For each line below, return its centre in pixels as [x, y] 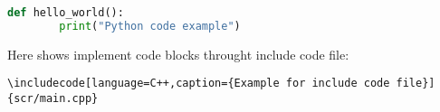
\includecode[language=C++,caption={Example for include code [199, 84]
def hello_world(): [66, 13]
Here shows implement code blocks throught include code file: [178, 54]
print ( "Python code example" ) [150, 26]
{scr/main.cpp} [53, 98]
